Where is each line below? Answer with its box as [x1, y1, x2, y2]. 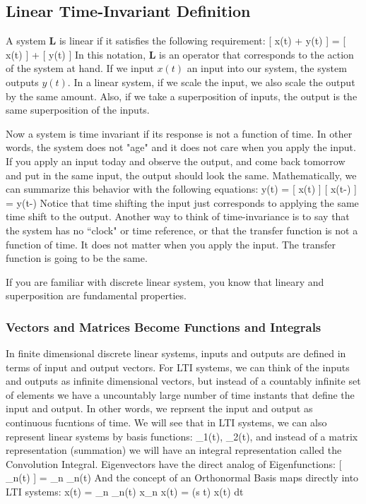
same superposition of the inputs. [6, 102, 150, 117]
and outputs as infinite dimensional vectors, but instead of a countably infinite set [6, 373, 361, 388]
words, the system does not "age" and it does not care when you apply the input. [6, 140, 356, 155]
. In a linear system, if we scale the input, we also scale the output [67, 74, 355, 89]
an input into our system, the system [187, 61, 347, 76]
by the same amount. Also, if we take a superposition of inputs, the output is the [6, 88, 358, 103]
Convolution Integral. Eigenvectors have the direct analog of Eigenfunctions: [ [6, 456, 342, 471]
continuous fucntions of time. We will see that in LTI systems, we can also [6, 415, 327, 430]
